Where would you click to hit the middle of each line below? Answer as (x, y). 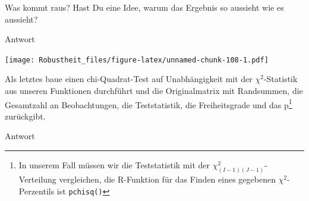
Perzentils (37, 191)
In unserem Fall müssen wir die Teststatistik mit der (114, 165)
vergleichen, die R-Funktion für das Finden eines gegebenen (167, 179)
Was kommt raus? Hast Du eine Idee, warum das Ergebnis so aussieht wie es (144, 7)
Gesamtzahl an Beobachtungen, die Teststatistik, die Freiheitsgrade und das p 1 (149, 103)
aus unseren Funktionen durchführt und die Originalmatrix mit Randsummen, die (154, 91)
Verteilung (37, 179)
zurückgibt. (25, 116)
